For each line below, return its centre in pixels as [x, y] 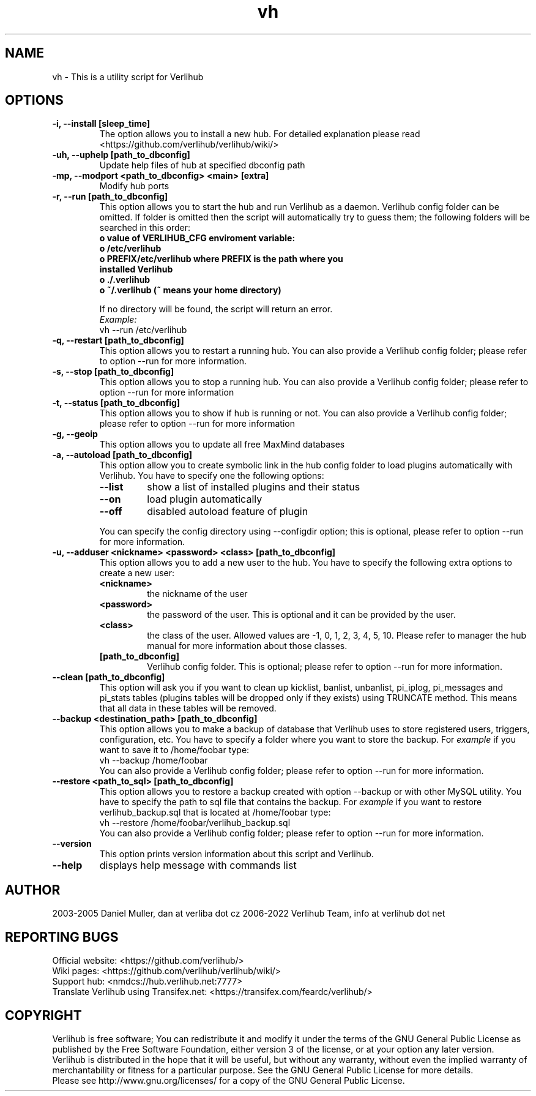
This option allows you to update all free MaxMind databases [222, 445]
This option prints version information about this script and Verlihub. [236, 854]
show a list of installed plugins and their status [254, 487]
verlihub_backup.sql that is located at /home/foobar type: [215, 813]
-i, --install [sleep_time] [101, 124]
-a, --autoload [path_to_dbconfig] [122, 455]
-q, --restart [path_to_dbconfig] [118, 340]
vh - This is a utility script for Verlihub [128, 77]
